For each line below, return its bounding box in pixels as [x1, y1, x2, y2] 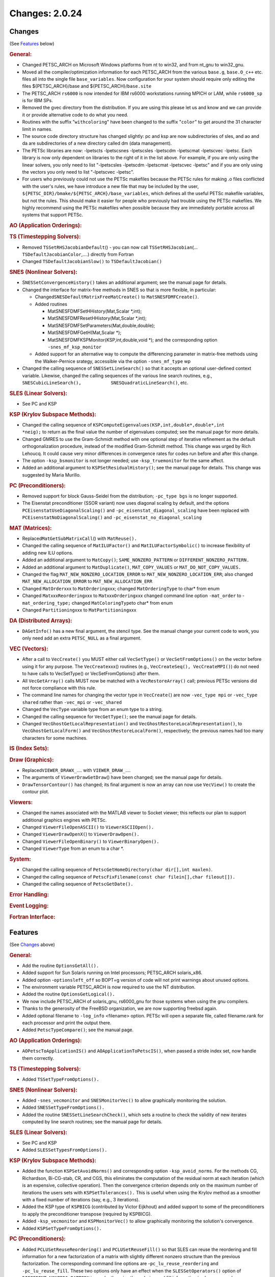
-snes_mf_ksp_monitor [47, 344, 102, 350]
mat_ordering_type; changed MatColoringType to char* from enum [22, 600, 173, 606]
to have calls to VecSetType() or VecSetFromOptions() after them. [22, 671, 160, 677]
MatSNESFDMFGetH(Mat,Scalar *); [47, 329, 122, 336]
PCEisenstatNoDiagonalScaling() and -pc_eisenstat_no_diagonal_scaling [22, 514, 202, 521]
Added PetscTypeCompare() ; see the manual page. [22, 1027, 134, 1033]
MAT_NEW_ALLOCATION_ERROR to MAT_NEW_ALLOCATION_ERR [22, 578, 153, 584]
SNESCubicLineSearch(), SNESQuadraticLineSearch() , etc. [22, 380, 188, 386]
